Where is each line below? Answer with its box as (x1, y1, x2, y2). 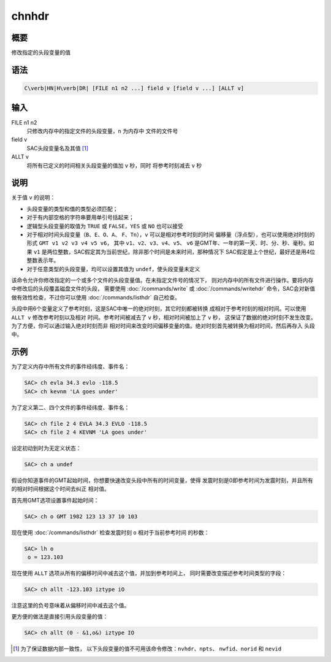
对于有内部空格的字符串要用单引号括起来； (26, 214, 134, 221)
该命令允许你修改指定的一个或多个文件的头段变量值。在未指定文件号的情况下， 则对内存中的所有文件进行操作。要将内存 (11, 276, 314, 283)
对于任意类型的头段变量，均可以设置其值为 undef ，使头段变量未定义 (26, 265, 200, 272)
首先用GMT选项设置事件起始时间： (11, 496, 99, 504)
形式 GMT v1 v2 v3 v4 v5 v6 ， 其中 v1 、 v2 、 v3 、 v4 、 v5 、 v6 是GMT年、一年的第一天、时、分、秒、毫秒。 (26, 239, 309, 247)
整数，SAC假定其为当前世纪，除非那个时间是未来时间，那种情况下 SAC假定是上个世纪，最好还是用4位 (57, 248, 316, 255)
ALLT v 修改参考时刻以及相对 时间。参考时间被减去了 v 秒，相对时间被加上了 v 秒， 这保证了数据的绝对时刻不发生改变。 (11, 314, 317, 321)
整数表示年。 (26, 256, 59, 264)
